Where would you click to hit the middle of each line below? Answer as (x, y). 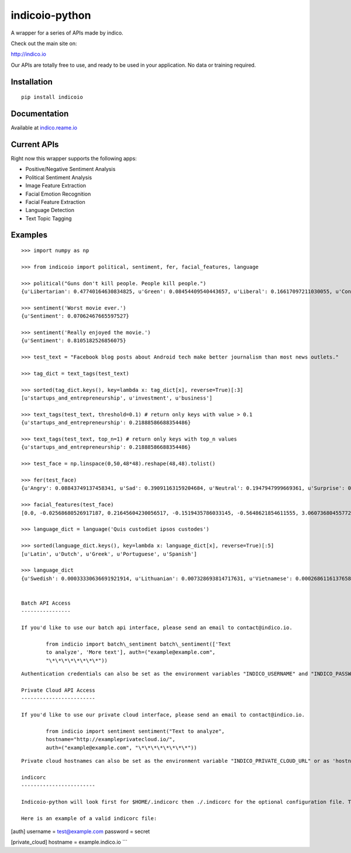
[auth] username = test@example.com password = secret (80, 831)
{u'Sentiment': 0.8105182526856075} (74, 341)
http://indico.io (28, 54)
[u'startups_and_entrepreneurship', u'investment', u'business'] (117, 398)
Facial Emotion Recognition (58, 194)
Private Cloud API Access (58, 690)
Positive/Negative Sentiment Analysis (70, 169)
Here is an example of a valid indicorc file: (89, 818)
